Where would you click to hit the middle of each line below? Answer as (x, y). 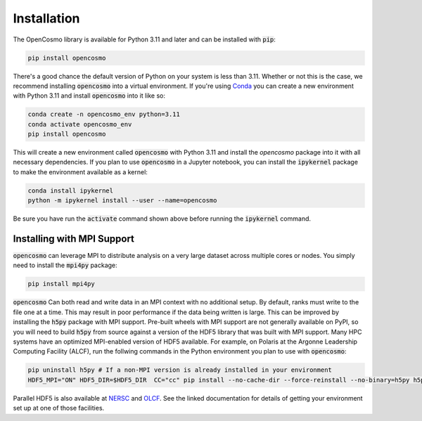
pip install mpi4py (61, 284)
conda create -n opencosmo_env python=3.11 (104, 115)
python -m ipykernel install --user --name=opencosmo (122, 201)
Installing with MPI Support (74, 239)
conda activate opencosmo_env (80, 124)
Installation (46, 18)
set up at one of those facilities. (59, 408)
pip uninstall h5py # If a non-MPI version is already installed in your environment (180, 370)
